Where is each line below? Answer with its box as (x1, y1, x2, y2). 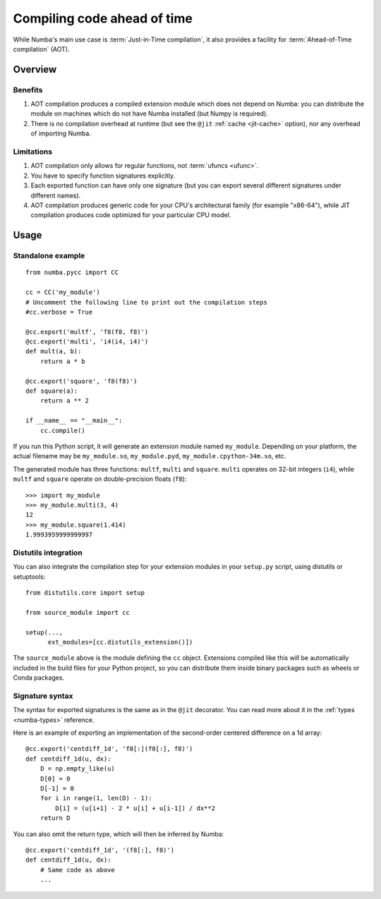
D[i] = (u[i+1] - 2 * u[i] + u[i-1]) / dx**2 (55, 804, 215, 812)
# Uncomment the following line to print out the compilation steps (25, 298, 267, 306)
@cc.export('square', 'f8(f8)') (25, 377, 138, 385)
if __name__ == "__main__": (25, 417, 123, 424)
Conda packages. (13, 673, 65, 682)
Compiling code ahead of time (13, 11, 193, 26)
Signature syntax (13, 691, 73, 701)
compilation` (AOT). (13, 44, 70, 53)
